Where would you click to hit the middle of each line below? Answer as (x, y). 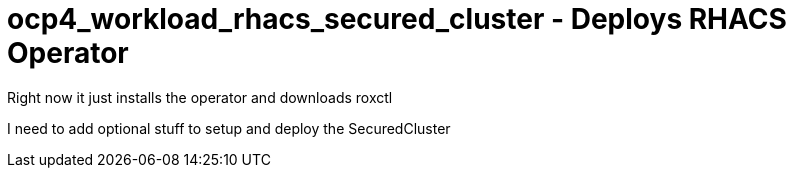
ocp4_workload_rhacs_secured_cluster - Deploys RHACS (397, 19)
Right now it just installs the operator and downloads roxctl (200, 97)
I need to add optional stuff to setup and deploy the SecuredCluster (229, 128)
